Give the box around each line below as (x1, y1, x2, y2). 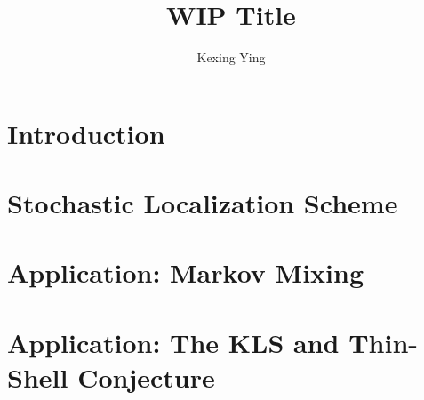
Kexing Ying (196, 48, 266, 67)
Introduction (7, 115, 165, 151)
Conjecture (77, 359, 215, 396)
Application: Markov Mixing (7, 254, 364, 291)
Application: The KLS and (7, 324, 340, 360)
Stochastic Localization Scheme (7, 185, 398, 221)
